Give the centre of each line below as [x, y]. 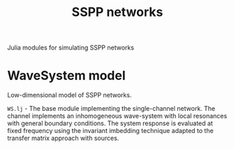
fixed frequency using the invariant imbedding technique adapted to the [111, 131]
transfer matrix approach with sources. [63, 138]
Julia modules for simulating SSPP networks [71, 48]
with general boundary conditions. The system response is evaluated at [110, 123]
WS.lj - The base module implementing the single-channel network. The [111, 109]
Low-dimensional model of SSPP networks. [70, 95]
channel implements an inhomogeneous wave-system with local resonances [117, 116]
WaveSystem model [66, 76]
